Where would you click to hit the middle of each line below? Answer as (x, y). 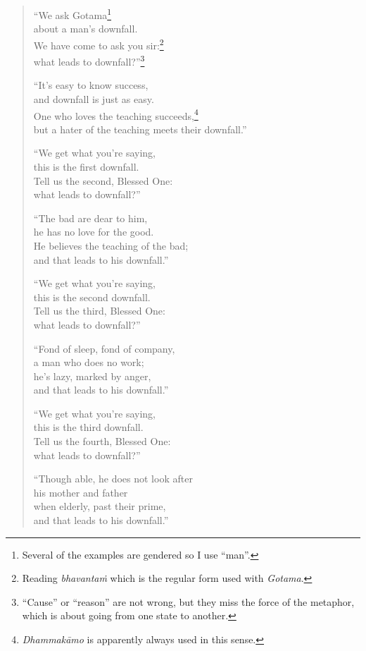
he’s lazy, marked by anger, (92, 376)
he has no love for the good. (94, 232)
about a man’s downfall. (86, 29)
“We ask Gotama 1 (72, 14)
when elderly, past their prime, (100, 506)
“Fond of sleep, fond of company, (104, 348)
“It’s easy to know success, (91, 85)
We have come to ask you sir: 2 (99, 44)
